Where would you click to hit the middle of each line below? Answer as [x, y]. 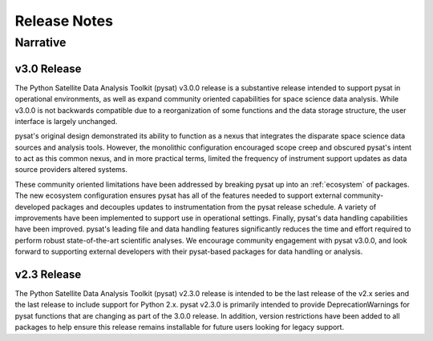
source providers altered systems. [71, 170]
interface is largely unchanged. [66, 121]
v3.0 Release [48, 68]
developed [32, 207]
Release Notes [64, 21]
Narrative [40, 42]
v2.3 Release [48, 275]
